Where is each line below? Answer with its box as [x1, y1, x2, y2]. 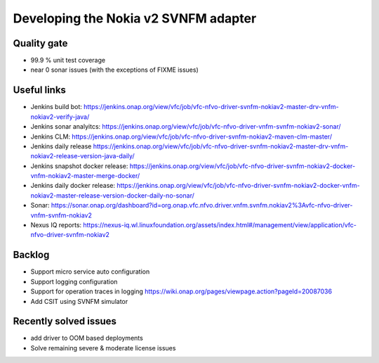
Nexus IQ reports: [30, 221, 82, 229]
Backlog [13, 249, 50, 261]
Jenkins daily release [30, 141, 92, 151]
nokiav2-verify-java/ [30, 113, 90, 121]
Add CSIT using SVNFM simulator [30, 297, 128, 305]
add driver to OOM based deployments [30, 334, 143, 343]
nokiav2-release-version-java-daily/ [30, 152, 135, 160]
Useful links [13, 84, 67, 96]
